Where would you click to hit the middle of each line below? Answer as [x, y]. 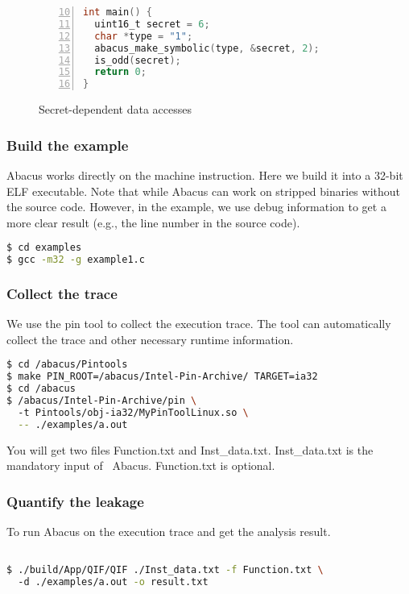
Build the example [68, 145]
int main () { [118, 12]
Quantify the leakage [75, 501]
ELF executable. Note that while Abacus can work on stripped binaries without [204, 191]
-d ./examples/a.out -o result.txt [113, 582]
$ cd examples [44, 248]
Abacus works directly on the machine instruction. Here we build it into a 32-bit [205, 174]
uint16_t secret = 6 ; [152, 24]
